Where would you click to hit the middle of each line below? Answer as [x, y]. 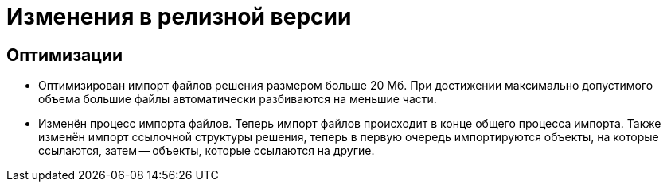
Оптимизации [65, 55]
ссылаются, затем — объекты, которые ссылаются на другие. [207, 151]
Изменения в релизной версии [179, 17]
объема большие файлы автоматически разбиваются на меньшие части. [238, 99]
